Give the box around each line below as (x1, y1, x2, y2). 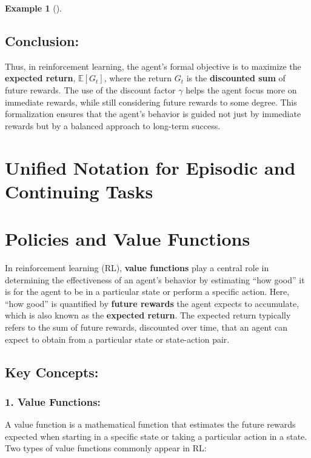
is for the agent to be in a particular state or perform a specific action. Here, (5, 285, 290, 298)
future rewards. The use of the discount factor (5, 83, 176, 96)
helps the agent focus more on (186, 83, 297, 96)
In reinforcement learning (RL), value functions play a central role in (5, 261, 269, 274)
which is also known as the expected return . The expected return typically (5, 309, 291, 322)
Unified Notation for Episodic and (5, 155, 296, 180)
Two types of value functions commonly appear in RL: (5, 442, 207, 454)
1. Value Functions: (5, 394, 101, 409)
